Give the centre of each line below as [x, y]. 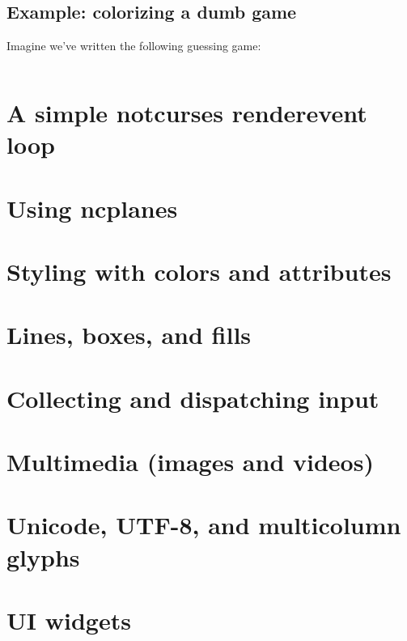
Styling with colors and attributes [199, 271]
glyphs [43, 556]
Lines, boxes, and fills [129, 335]
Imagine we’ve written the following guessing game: [134, 46]
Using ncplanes [92, 208]
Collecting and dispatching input [193, 398]
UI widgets [69, 620]
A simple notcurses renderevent [187, 112]
